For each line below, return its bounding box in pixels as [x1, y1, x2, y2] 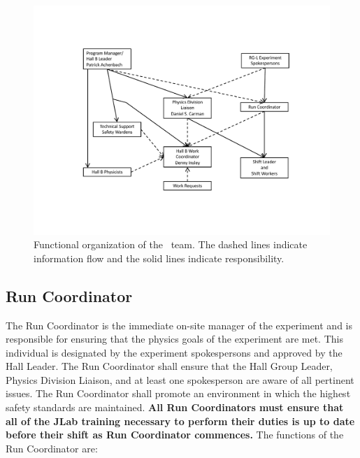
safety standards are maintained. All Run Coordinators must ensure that [6, 400, 344, 415]
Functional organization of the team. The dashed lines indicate [34, 237, 308, 252]
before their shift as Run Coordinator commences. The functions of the [6, 427, 344, 442]
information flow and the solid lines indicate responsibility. [34, 250, 285, 265]
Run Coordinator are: [6, 441, 98, 455]
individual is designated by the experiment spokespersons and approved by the [6, 345, 343, 359]
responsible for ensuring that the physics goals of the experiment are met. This [6, 331, 343, 346]
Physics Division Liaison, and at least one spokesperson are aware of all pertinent [6, 372, 354, 387]
